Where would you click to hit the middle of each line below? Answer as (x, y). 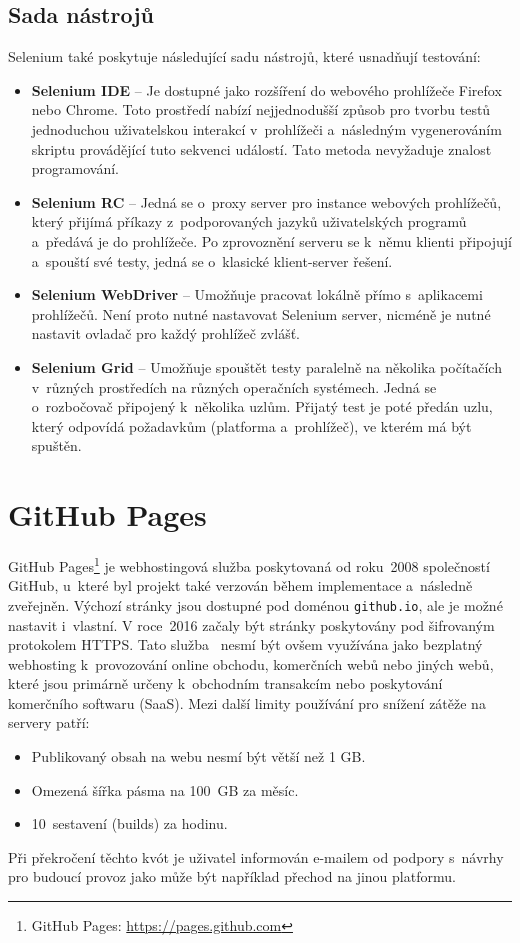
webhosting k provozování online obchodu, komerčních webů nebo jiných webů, (251, 663)
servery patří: (49, 722)
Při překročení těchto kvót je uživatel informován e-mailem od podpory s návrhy (256, 856)
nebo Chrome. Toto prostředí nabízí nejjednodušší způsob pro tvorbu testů (261, 109)
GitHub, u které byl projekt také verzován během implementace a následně (240, 585)
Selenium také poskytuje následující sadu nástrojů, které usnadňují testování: (244, 56)
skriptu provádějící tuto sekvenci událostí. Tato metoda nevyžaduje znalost (261, 148)
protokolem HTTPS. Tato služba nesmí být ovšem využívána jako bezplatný (245, 644)
